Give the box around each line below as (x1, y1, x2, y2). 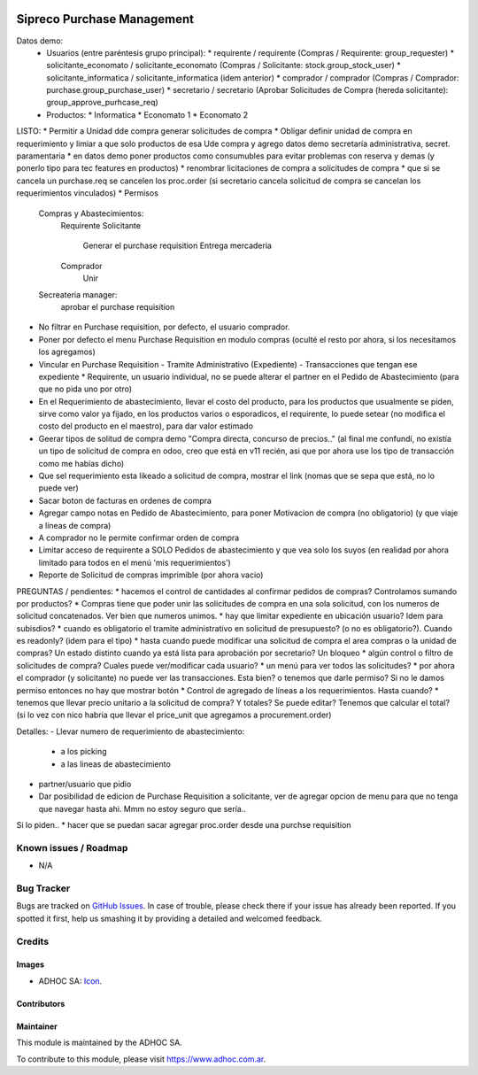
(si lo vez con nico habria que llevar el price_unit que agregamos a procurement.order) (16, 709, 332, 721)
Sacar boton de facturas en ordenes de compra (38, 495, 212, 506)
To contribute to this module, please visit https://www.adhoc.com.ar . (16, 1054, 266, 1064)
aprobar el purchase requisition (60, 301, 175, 312)
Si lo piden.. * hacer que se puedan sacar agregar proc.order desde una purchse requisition (16, 820, 351, 831)
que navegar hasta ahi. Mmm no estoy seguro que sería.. (38, 803, 247, 814)
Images (16, 959, 44, 970)
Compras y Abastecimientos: (38, 208, 144, 219)
